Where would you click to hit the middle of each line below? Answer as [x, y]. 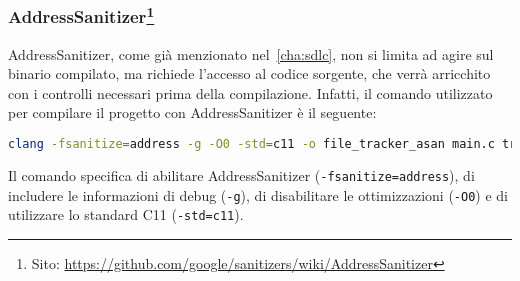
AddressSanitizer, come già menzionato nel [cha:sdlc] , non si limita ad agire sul [251, 53]
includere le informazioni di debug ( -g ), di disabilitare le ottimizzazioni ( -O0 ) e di [258, 194]
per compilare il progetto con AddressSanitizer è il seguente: [192, 112]
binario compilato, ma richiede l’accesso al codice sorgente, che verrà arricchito [249, 73]
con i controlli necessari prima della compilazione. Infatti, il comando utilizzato [250, 92]
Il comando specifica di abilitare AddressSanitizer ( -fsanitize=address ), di [241, 174]
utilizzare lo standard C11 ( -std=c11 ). [126, 214]
